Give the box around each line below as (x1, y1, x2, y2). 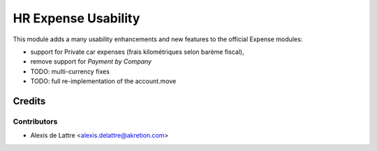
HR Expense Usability (13, 10, 140, 26)
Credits (13, 95, 46, 107)
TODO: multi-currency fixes (30, 67, 110, 75)
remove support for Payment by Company (30, 57, 152, 66)
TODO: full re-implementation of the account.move (30, 77, 177, 85)
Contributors (13, 116, 58, 126)
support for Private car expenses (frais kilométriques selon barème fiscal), (30, 48, 244, 56)
